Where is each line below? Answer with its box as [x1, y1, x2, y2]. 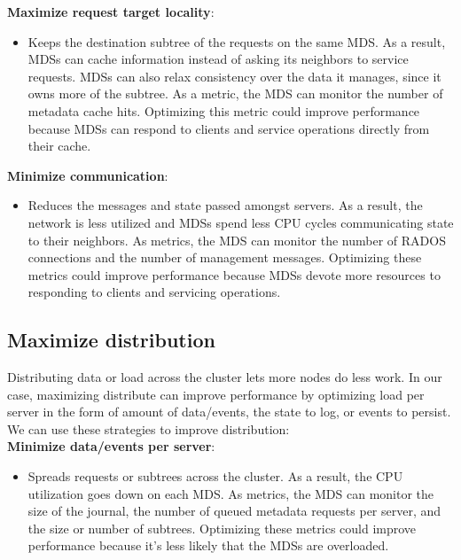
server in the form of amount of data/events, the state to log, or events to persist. [7, 402, 451, 421]
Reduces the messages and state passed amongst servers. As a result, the [27, 196, 423, 214]
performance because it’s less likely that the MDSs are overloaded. [27, 536, 389, 555]
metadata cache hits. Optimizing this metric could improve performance [27, 101, 420, 120]
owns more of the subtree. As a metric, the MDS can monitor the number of [27, 84, 443, 103]
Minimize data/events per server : [7, 437, 215, 455]
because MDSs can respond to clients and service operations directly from [27, 119, 430, 137]
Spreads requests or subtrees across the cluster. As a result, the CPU [27, 467, 403, 486]
